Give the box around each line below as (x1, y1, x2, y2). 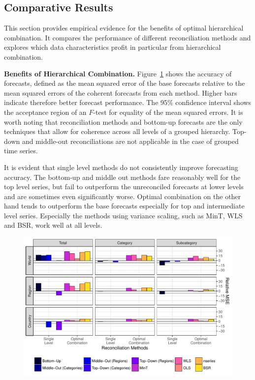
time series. (4, 145, 38, 156)
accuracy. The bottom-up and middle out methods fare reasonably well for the (4, 172, 241, 182)
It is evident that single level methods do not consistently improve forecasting (4, 162, 238, 172)
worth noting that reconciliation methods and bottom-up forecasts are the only (4, 116, 243, 127)
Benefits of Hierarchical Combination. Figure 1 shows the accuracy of (4, 68, 232, 78)
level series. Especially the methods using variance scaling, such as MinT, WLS (4, 210, 243, 220)
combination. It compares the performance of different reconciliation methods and (4, 32, 251, 42)
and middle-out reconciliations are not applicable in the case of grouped (22, 136, 239, 146)
